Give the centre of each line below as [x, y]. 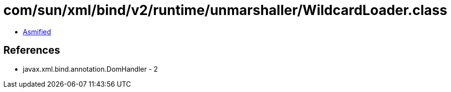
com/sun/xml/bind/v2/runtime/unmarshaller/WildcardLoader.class [225, 10]
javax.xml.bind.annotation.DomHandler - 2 [91, 69]
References [32, 50]
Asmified [37, 31]
